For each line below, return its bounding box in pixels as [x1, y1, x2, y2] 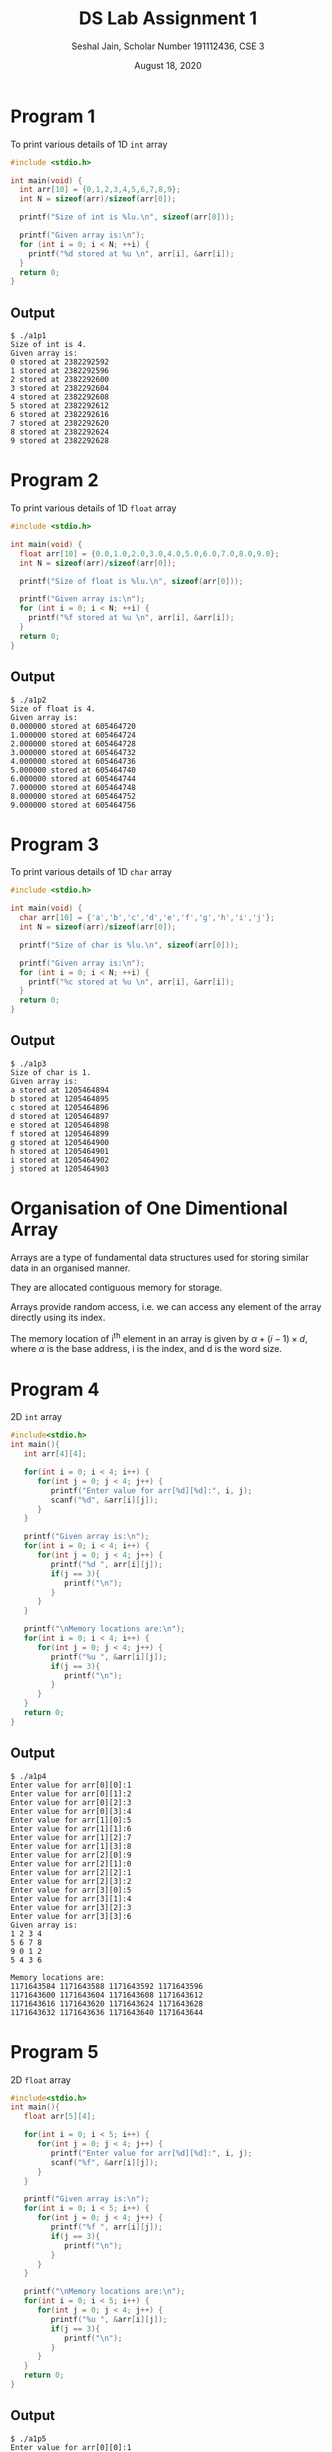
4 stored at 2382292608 [10, 392, 110, 402]
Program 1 [10, 105, 96, 127]
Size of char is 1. [10, 1067, 92, 1077]
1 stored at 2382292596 [10, 366, 110, 376]
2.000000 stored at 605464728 [10, 738, 137, 749]
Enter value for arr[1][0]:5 [10, 1815, 132, 1825]
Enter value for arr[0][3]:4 [10, 1806, 132, 1816]
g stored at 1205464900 [10, 1137, 110, 1147]
